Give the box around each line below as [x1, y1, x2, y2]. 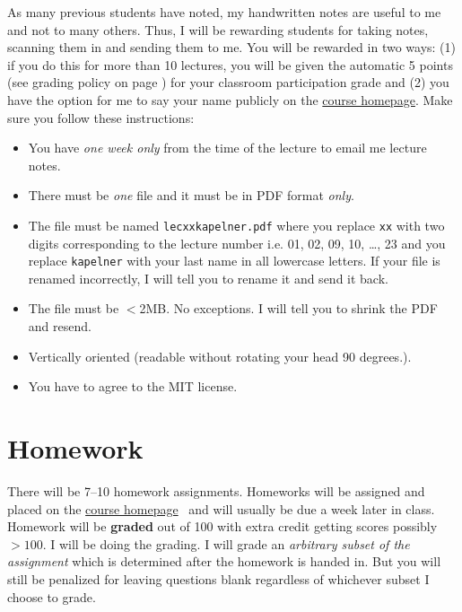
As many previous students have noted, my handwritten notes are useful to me [7, 3, 441, 21]
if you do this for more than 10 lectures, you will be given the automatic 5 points [7, 55, 453, 74]
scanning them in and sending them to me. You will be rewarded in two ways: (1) [7, 38, 457, 57]
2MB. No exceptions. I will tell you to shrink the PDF [139, 299, 438, 318]
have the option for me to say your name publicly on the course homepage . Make [7, 90, 453, 109]
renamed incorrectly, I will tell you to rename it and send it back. [28, 268, 388, 287]
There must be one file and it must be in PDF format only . [28, 186, 354, 205]
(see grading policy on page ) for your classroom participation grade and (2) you [7, 73, 449, 92]
